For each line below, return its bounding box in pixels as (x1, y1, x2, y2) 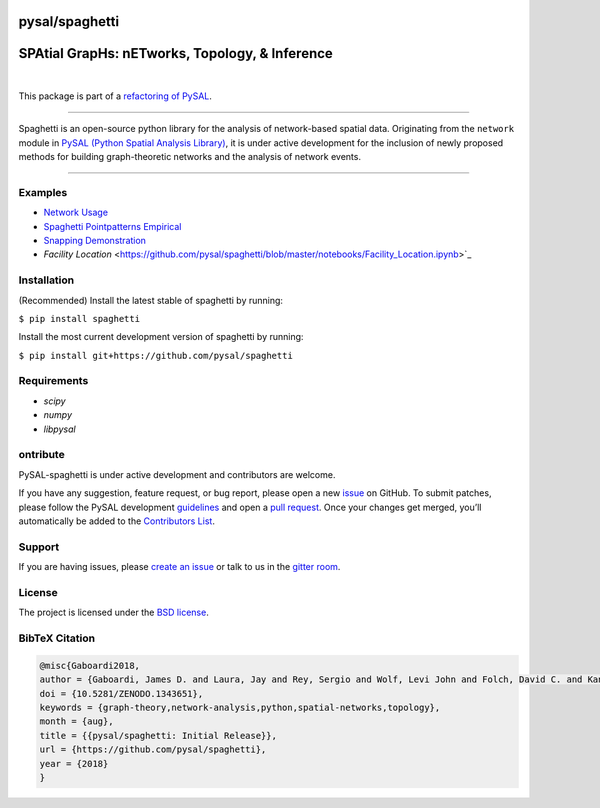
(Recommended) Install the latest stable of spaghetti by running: (18, 294, 284, 306)
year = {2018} (39, 758, 109, 769)
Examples (18, 185, 68, 199)
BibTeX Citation (18, 631, 95, 645)
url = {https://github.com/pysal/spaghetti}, (39, 744, 267, 755)
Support (18, 540, 60, 554)
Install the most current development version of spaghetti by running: (18, 331, 304, 343)
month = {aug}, (39, 716, 114, 727)
